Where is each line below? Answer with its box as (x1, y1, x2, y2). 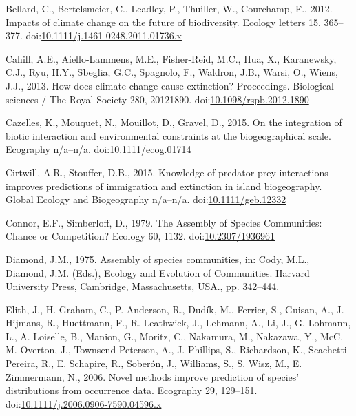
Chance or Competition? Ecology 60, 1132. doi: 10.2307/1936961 (6, 229, 275, 243)
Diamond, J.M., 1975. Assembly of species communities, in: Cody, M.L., (6, 251, 310, 266)
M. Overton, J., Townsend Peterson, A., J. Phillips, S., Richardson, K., (6, 342, 306, 357)
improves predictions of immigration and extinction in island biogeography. (6, 178, 322, 193)
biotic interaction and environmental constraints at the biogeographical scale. (6, 128, 331, 143)
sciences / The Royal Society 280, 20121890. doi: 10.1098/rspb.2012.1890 (6, 92, 309, 106)
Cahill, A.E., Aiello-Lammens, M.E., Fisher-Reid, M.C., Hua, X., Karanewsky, (6, 51, 337, 65)
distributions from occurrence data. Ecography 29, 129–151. (6, 383, 258, 397)
